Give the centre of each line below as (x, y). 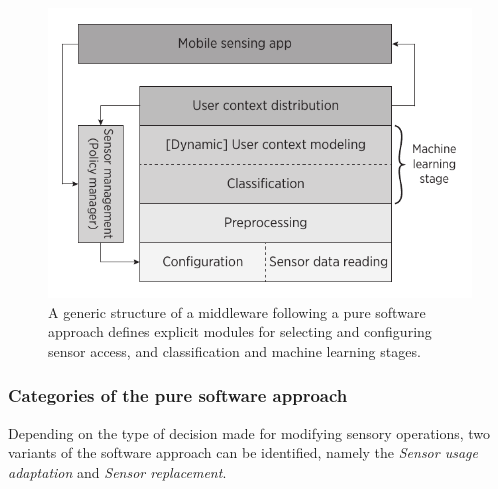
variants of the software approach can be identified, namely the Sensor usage (243, 452)
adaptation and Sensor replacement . (117, 471)
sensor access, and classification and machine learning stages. (234, 350)
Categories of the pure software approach (178, 395)
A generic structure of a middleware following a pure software (237, 311)
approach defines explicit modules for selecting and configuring (240, 331)
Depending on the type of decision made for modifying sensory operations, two (249, 432)
